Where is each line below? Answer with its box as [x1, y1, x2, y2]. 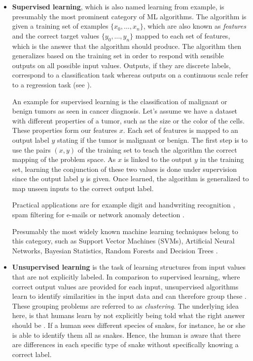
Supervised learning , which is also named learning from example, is [12, 1, 224, 11]
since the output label [12, 173, 78, 184]
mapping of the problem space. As [12, 154, 116, 164]
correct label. [12, 349, 52, 359]
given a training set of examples [12, 21, 108, 31]
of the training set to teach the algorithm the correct [77, 144, 237, 155]
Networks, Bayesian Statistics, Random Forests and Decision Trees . [12, 245, 218, 255]
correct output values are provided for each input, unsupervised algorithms [12, 281, 239, 291]
